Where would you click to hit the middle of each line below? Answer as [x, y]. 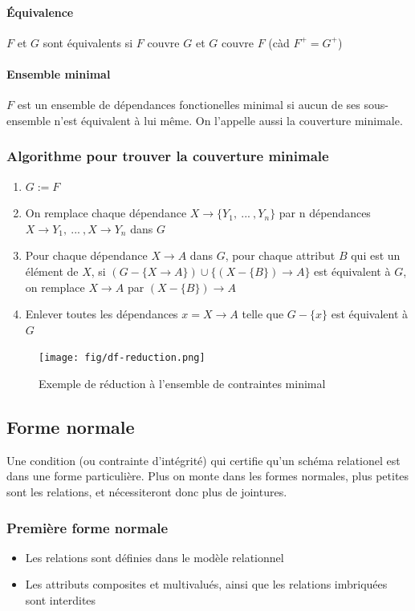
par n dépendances [325, 213]
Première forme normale [87, 527]
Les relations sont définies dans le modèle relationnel [155, 557]
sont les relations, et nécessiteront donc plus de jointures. [147, 491]
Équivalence [40, 12]
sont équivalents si [88, 42]
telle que [263, 314]
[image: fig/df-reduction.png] [122, 358]
